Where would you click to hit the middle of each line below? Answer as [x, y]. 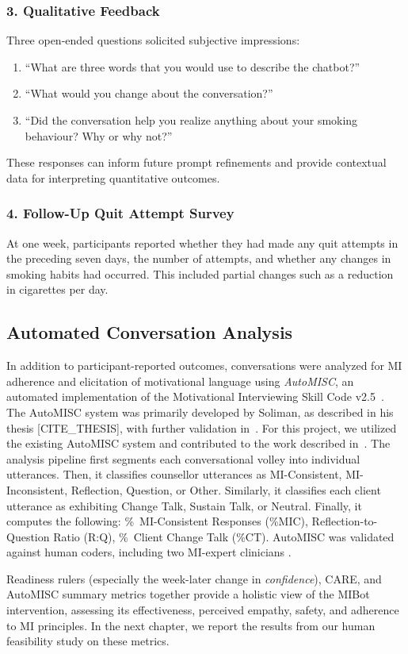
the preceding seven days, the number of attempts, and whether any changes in [199, 258]
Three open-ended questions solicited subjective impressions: [153, 40]
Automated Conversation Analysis [150, 332]
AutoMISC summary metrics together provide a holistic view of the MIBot [188, 594]
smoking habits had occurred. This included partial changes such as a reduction [200, 273]
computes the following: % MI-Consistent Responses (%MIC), [157, 521]
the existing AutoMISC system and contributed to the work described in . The [198, 443]
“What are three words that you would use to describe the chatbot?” [193, 66]
